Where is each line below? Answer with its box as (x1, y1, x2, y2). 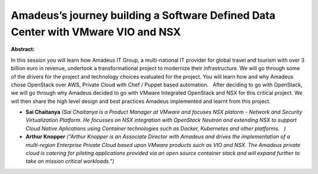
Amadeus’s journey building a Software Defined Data (11, 9, 276, 22)
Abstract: (11, 46, 35, 53)
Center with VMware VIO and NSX (11, 25, 181, 38)
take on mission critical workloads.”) (25, 158, 115, 165)
